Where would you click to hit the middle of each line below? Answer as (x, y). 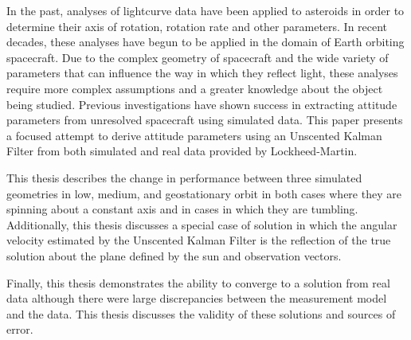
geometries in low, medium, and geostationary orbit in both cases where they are (204, 193)
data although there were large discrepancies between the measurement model (197, 298)
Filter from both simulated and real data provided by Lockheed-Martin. (182, 151)
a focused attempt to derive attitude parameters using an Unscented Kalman (194, 135)
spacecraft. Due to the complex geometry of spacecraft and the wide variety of (198, 57)
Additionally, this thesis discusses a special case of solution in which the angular (202, 224)
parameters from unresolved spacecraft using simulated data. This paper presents (205, 120)
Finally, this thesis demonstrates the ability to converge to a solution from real (198, 282)
